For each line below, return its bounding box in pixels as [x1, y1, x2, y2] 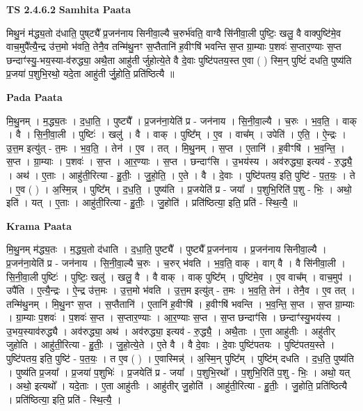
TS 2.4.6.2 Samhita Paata [6, 2, 131, 16]
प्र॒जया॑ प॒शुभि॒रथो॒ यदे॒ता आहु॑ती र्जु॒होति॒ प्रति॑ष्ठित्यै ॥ [6, 66, 175, 81]
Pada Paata [6, 89, 63, 104]
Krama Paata [6, 218, 72, 233]
